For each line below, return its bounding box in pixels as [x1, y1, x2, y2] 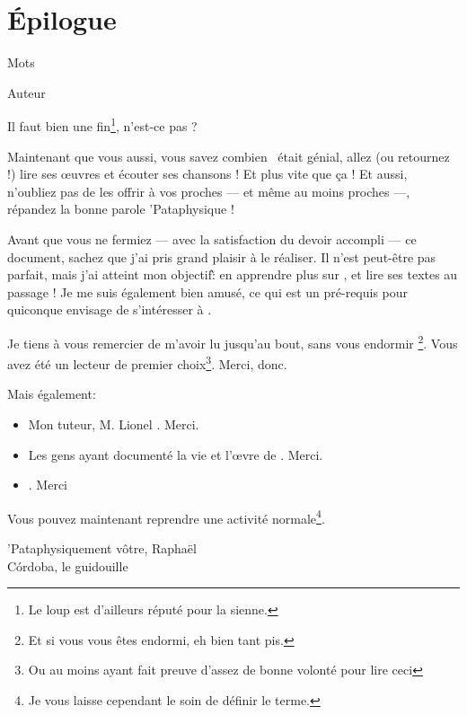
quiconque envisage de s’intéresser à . [7, 300, 212, 319]
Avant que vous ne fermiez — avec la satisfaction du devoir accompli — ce [7, 229, 417, 248]
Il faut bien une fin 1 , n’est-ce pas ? [7, 114, 198, 135]
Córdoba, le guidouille [7, 556, 128, 575]
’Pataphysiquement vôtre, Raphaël [7, 539, 197, 558]
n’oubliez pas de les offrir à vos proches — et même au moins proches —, [7, 181, 410, 200]
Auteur [7, 83, 46, 102]
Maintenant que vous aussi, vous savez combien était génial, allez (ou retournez [7, 146, 450, 165]
